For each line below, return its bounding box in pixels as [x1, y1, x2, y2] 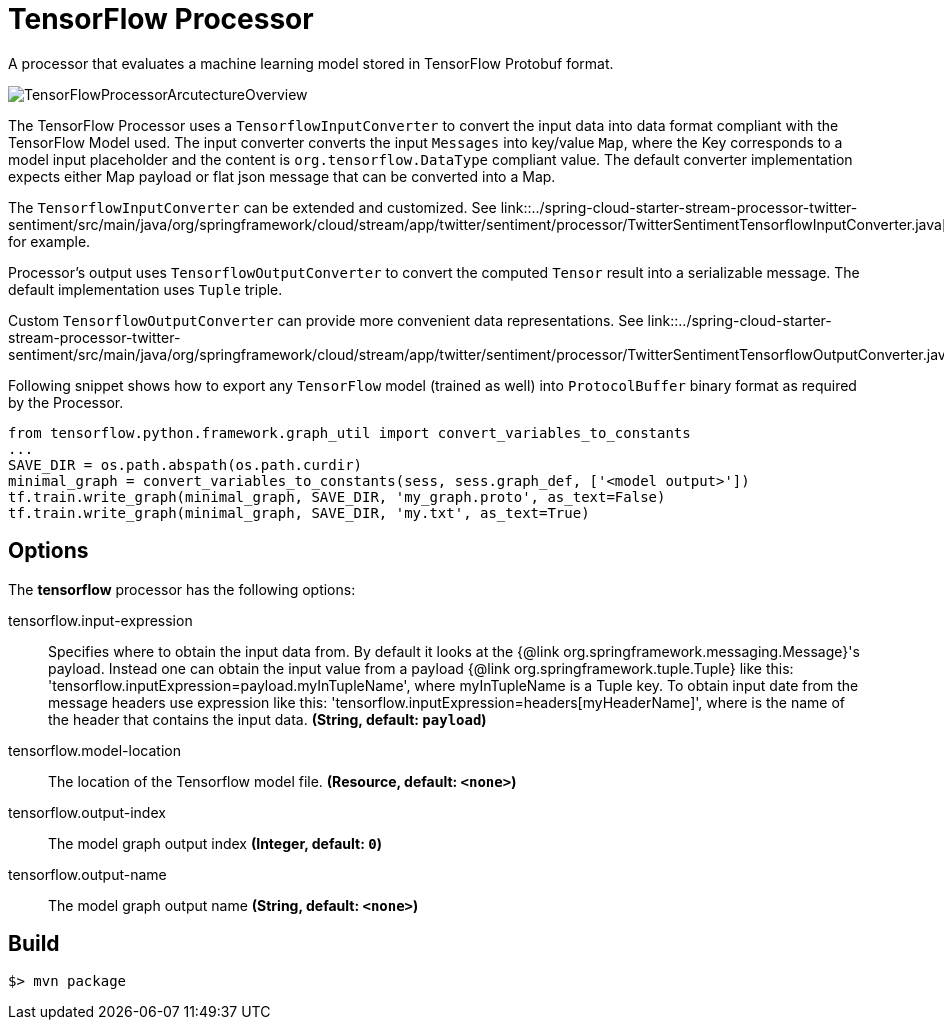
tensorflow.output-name [8, 865, 167, 883]
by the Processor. [8, 393, 124, 411]
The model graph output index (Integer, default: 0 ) [48, 834, 382, 852]
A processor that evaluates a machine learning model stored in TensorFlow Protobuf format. [8, 54, 614, 72]
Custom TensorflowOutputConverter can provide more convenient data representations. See [8, 311, 644, 329]
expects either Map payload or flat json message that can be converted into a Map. [8, 167, 556, 185]
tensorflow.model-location [8, 741, 181, 759]
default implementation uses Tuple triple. [8, 280, 283, 298]
